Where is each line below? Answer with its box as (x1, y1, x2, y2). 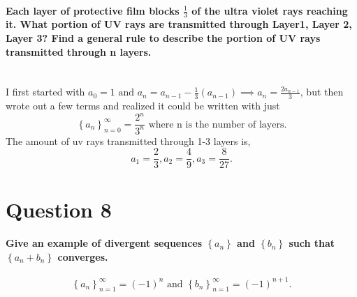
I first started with (6, 84, 85, 99)
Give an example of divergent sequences (6, 236, 203, 250)
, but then (300, 84, 344, 99)
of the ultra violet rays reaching (191, 3, 348, 17)
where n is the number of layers (148, 119, 284, 130)
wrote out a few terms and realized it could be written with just (6, 98, 280, 113)
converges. (57, 249, 108, 264)
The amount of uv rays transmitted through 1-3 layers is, (6, 133, 251, 148)
